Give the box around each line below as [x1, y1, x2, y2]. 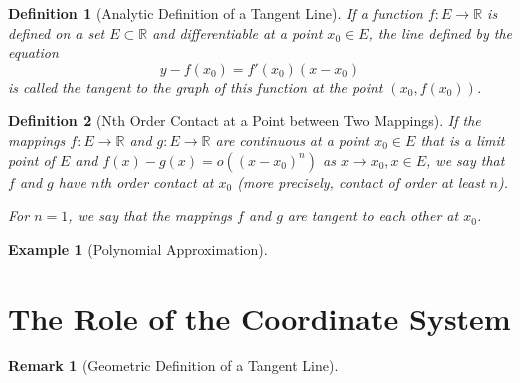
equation [8, 42, 59, 63]
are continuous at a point [215, 129, 370, 150]
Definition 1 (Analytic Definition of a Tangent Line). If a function [8, 3, 423, 23]
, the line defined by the [368, 22, 512, 43]
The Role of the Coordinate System [8, 297, 511, 338]
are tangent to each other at [287, 205, 459, 226]
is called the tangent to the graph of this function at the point [8, 76, 383, 97]
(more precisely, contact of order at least [237, 171, 485, 192]
